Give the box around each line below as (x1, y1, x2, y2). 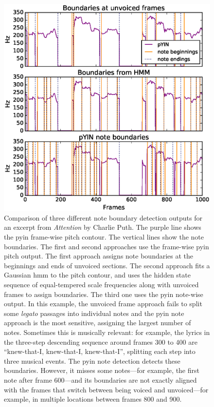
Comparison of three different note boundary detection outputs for (4, 212, 202, 222)
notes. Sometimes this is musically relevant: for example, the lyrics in (4, 327, 210, 337)
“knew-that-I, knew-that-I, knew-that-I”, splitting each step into (4, 346, 196, 356)
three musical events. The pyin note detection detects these (4, 355, 180, 366)
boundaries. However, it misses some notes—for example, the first (4, 365, 199, 375)
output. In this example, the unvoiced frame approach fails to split (4, 298, 202, 309)
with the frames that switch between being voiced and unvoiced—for (4, 384, 209, 394)
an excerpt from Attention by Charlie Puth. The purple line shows (4, 222, 201, 232)
